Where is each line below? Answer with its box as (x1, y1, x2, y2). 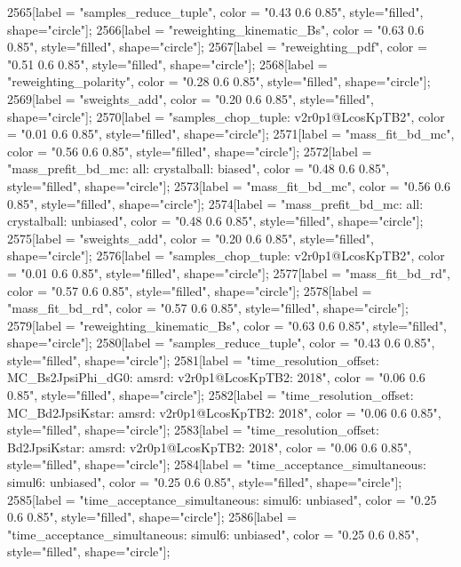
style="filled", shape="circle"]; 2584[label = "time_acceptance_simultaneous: (7, 455, 426, 474)
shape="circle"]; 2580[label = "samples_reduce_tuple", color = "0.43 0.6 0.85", (7, 333, 435, 352)
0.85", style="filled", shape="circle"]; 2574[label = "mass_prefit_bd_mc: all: (7, 194, 424, 212)
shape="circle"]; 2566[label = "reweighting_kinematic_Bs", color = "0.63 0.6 (7, 20, 425, 38)
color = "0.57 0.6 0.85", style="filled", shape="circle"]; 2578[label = (7, 281, 372, 299)
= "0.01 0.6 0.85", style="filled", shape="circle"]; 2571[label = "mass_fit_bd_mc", (7, 124, 455, 143)
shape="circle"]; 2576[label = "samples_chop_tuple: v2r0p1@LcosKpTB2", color (7, 246, 445, 265)
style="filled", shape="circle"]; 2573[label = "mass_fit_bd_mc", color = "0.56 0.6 (7, 176, 451, 195)
